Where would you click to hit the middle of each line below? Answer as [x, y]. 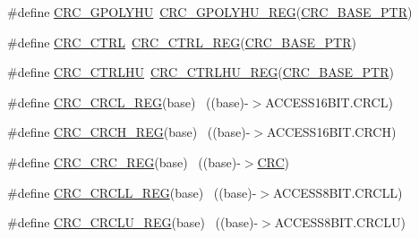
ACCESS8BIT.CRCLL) [338, 192]
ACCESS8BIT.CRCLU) [340, 222]
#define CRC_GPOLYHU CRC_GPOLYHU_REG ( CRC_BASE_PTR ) [210, 12]
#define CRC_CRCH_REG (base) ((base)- [129, 132]
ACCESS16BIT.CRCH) [331, 132]
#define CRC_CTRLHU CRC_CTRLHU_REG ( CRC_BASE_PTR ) [201, 72]
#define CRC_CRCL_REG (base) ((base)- [128, 102]
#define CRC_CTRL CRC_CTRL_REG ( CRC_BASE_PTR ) [182, 42]
